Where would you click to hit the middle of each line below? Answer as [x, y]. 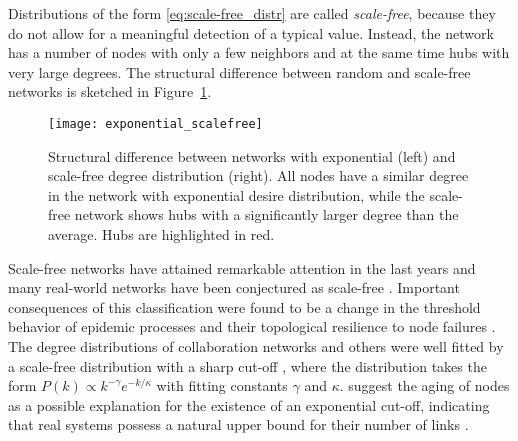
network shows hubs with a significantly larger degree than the [266, 214]
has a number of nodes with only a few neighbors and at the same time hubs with [259, 52]
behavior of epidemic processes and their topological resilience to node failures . [252, 326]
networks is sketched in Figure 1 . [110, 91]
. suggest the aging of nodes [424, 385]
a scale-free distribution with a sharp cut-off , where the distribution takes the [247, 365]
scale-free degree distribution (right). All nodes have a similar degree [258, 175]
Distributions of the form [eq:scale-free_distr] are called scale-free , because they [252, 13]
